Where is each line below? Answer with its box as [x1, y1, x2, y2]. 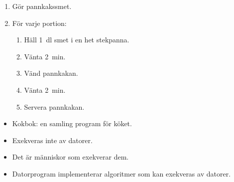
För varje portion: [12, 17, 67, 28]
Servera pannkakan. [24, 101, 85, 112]
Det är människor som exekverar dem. [12, 152, 129, 162]
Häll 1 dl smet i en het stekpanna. [24, 34, 129, 45]
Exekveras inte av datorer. [12, 135, 93, 145]
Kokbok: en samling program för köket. [12, 118, 132, 129]
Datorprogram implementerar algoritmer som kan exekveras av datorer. [12, 168, 231, 179]
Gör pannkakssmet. [12, 1, 72, 11]
